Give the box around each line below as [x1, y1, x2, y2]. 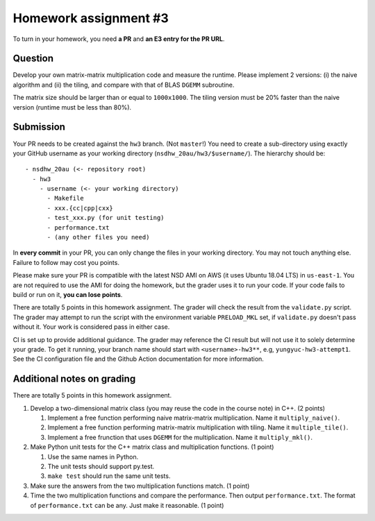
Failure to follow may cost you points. [12, 258, 119, 266]
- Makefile [47, 194, 84, 203]
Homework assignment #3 [12, 10, 169, 26]
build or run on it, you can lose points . [12, 291, 123, 298]
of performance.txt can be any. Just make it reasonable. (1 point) [30, 501, 224, 509]
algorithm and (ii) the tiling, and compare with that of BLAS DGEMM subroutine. [12, 80, 235, 89]
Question [12, 53, 53, 65]
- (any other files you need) [47, 233, 150, 241]
